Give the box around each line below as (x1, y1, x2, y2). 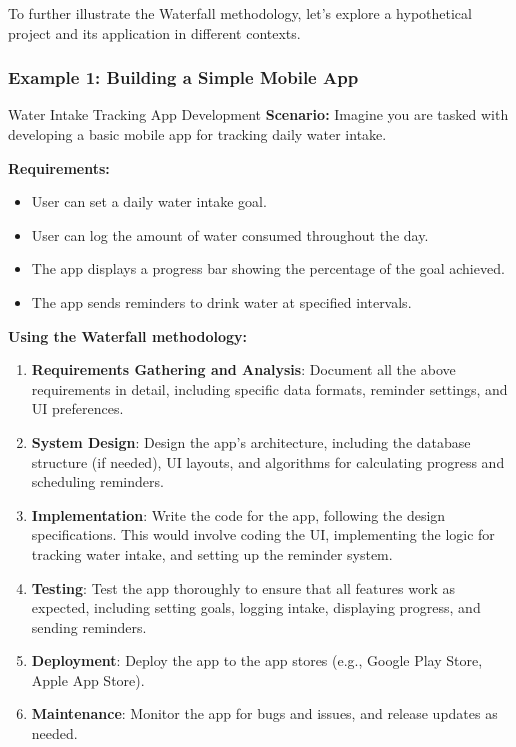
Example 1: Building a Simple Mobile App (8, 65, 359, 90)
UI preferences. (31, 398, 124, 419)
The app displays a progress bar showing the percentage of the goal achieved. (31, 258, 505, 279)
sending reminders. (31, 616, 147, 637)
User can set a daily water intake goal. (31, 191, 267, 212)
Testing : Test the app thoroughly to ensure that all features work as (31, 577, 455, 598)
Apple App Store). (31, 669, 145, 690)
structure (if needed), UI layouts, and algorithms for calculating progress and (31, 451, 505, 472)
